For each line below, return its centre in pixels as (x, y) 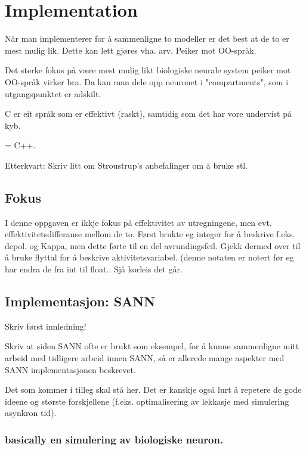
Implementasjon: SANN (80, 301)
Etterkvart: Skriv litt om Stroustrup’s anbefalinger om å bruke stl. (126, 165)
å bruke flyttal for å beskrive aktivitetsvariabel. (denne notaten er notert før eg (149, 257)
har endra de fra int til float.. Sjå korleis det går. (94, 269)
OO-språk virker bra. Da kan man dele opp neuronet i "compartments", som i (147, 81)
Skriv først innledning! (46, 326)
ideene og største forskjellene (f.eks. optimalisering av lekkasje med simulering (147, 401)
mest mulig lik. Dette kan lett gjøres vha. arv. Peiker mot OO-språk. (131, 50)
